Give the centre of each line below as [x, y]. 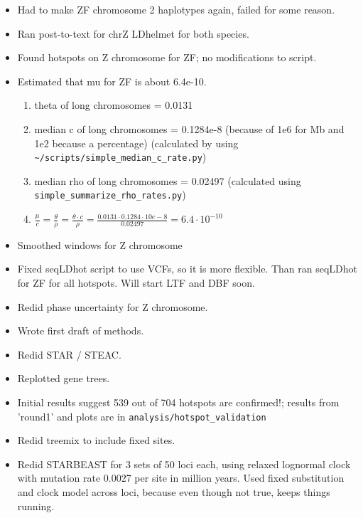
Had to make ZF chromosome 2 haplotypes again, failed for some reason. [176, 9]
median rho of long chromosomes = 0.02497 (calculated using [168, 180]
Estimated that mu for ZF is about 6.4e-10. [112, 81]
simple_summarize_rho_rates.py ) [110, 195]
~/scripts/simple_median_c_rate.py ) [120, 157]
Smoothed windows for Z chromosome [100, 244]
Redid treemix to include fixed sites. [96, 440]
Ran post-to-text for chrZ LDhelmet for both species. [133, 33]
